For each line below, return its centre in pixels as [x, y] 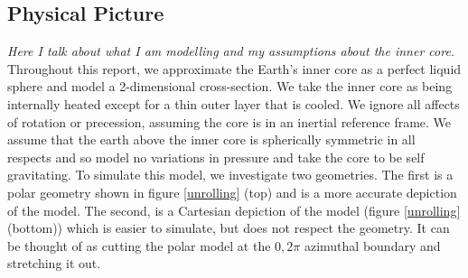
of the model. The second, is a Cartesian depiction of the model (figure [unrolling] [234, 210]
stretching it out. [54, 263]
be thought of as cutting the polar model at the [139, 245]
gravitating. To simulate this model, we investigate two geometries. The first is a [230, 175]
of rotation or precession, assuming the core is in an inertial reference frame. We [229, 121]
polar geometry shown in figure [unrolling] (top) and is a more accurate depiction [232, 192]
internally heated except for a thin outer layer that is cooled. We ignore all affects [234, 103]
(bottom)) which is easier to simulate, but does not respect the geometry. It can [229, 228]
